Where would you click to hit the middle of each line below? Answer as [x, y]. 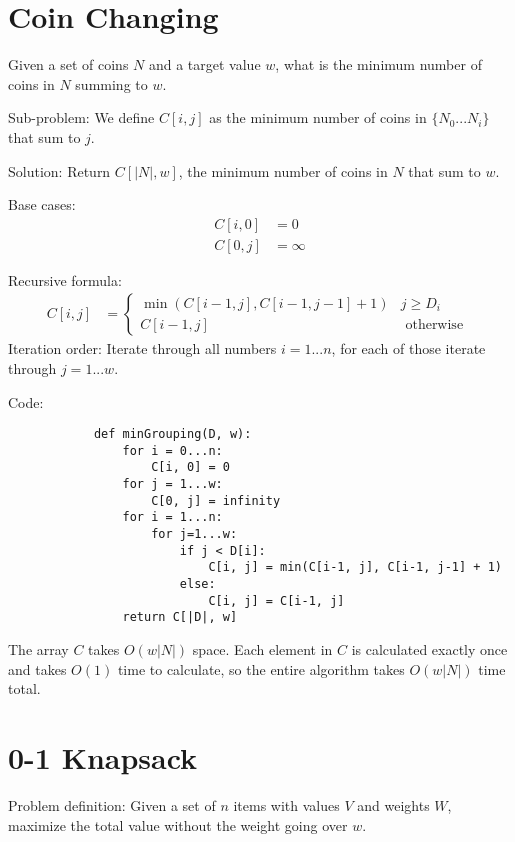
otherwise [434, 324]
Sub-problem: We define [81, 117]
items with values [286, 804]
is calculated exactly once [429, 649]
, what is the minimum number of [378, 64]
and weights [393, 804]
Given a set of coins [68, 64]
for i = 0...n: [172, 450]
